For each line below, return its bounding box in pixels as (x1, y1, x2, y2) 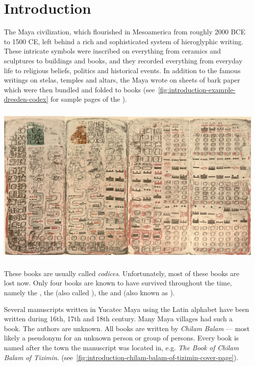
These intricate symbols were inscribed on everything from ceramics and (4, 46, 221, 56)
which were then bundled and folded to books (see (4, 84, 155, 94)
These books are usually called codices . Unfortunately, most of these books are (4, 268, 239, 278)
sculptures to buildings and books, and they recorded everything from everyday (4, 55, 243, 65)
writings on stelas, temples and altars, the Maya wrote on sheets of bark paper (4, 75, 240, 85)
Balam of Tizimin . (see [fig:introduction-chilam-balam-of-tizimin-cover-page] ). (4, 352, 238, 362)
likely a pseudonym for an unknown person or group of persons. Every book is (4, 333, 239, 343)
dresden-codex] (4, 94, 49, 104)
